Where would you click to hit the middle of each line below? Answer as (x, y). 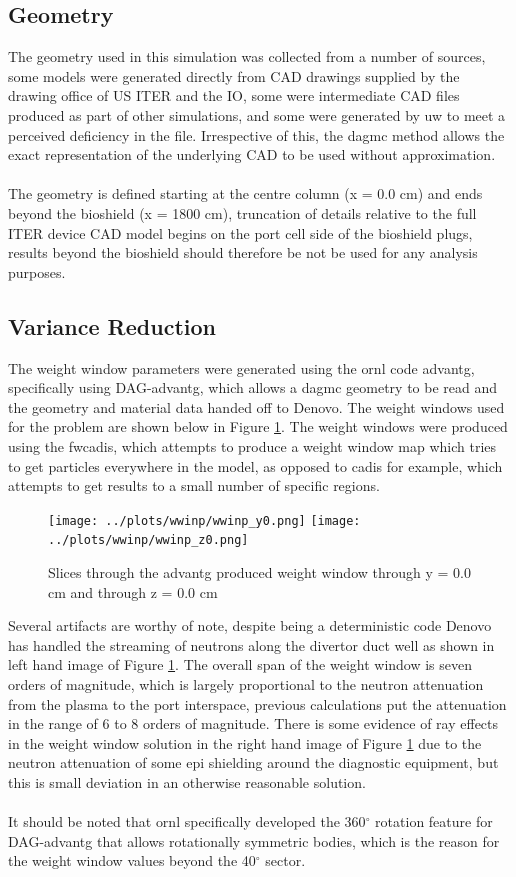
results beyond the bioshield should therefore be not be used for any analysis (243, 252)
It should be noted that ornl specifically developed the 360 (187, 821)
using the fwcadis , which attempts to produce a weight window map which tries (252, 445)
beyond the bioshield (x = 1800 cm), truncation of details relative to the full (242, 212)
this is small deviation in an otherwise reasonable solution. (187, 781)
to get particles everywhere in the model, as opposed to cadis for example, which (255, 465)
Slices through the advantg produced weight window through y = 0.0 (259, 572)
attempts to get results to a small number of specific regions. (194, 485)
